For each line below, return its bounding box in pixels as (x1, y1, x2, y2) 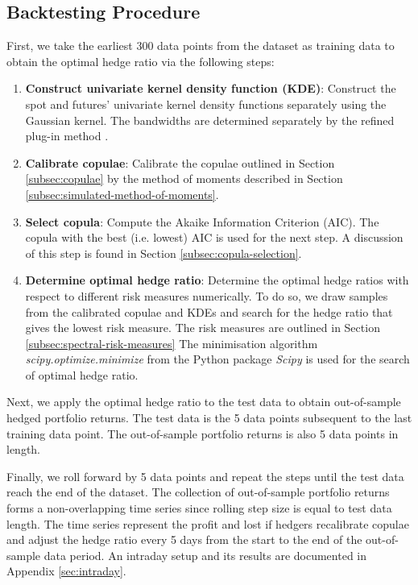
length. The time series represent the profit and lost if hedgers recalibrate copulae (6, 515, 409, 532)
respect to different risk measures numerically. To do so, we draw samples (25, 287, 388, 304)
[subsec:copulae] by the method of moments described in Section (25, 170, 343, 187)
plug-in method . (25, 127, 109, 144)
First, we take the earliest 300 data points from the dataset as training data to (6, 37, 395, 54)
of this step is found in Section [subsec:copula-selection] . (25, 244, 302, 261)
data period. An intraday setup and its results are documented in (43, 546, 367, 563)
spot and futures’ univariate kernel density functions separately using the (25, 95, 387, 112)
